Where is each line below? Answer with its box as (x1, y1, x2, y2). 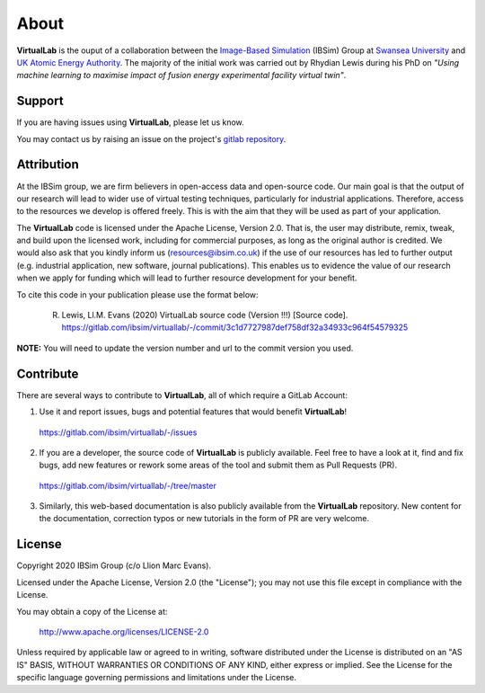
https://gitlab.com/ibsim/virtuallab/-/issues (39, 427, 198, 438)
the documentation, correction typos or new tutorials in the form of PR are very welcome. (39, 513, 370, 524)
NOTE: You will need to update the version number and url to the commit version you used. (16, 342, 354, 353)
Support (16, 93, 64, 109)
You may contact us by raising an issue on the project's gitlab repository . (16, 133, 287, 144)
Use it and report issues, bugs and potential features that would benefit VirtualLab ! (39, 406, 348, 417)
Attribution (16, 157, 80, 173)
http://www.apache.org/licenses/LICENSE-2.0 (39, 626, 209, 637)
